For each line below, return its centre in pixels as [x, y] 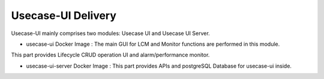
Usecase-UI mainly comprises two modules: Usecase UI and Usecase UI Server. [110, 33]
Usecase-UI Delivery [64, 15]
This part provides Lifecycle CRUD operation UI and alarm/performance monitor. [110, 55]
